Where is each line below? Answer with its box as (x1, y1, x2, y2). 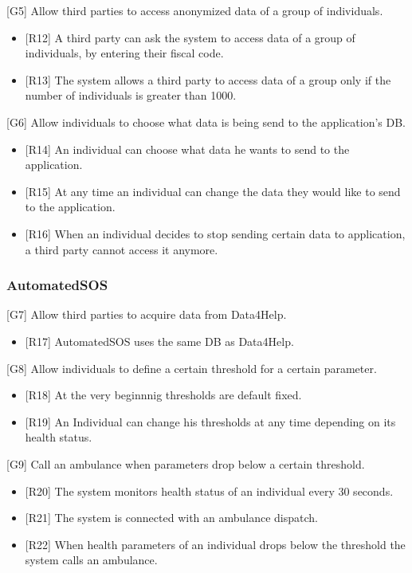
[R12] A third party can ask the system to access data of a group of (25, 29, 355, 45)
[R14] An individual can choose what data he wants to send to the (25, 140, 350, 157)
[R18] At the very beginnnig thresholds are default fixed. (25, 387, 302, 403)
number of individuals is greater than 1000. (25, 87, 237, 104)
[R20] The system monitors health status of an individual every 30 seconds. (25, 482, 394, 499)
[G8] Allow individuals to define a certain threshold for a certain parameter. (6, 359, 377, 376)
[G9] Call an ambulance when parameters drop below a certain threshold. (6, 455, 365, 472)
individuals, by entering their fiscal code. (25, 45, 224, 61)
